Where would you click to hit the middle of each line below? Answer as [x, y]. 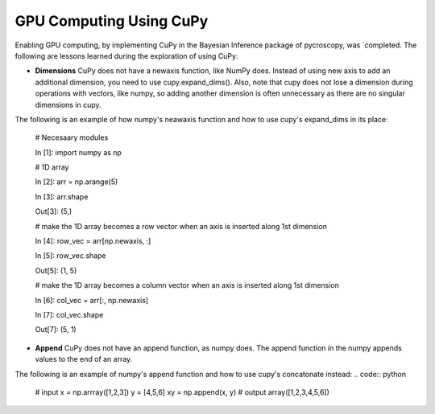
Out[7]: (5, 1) [56, 330]
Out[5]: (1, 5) [56, 270]
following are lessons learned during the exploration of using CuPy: [126, 55]
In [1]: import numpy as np [79, 152]
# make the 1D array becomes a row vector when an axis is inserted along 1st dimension [181, 226]
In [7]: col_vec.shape [69, 314]
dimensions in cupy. [68, 105]
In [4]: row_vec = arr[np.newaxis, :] [93, 241]
